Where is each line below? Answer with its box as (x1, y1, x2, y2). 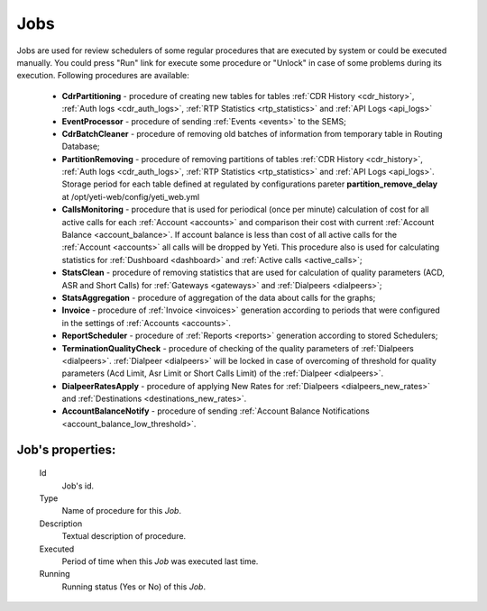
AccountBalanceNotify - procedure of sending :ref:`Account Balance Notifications (61, 406, 370, 416)
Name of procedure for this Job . (61, 506, 182, 516)
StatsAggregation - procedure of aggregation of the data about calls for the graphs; (61, 292, 376, 303)
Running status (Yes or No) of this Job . (61, 581, 207, 592)
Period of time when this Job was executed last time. (61, 556, 259, 567)
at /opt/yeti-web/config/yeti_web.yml (61, 191, 200, 202)
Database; (61, 141, 100, 152)
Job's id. (61, 480, 95, 491)
